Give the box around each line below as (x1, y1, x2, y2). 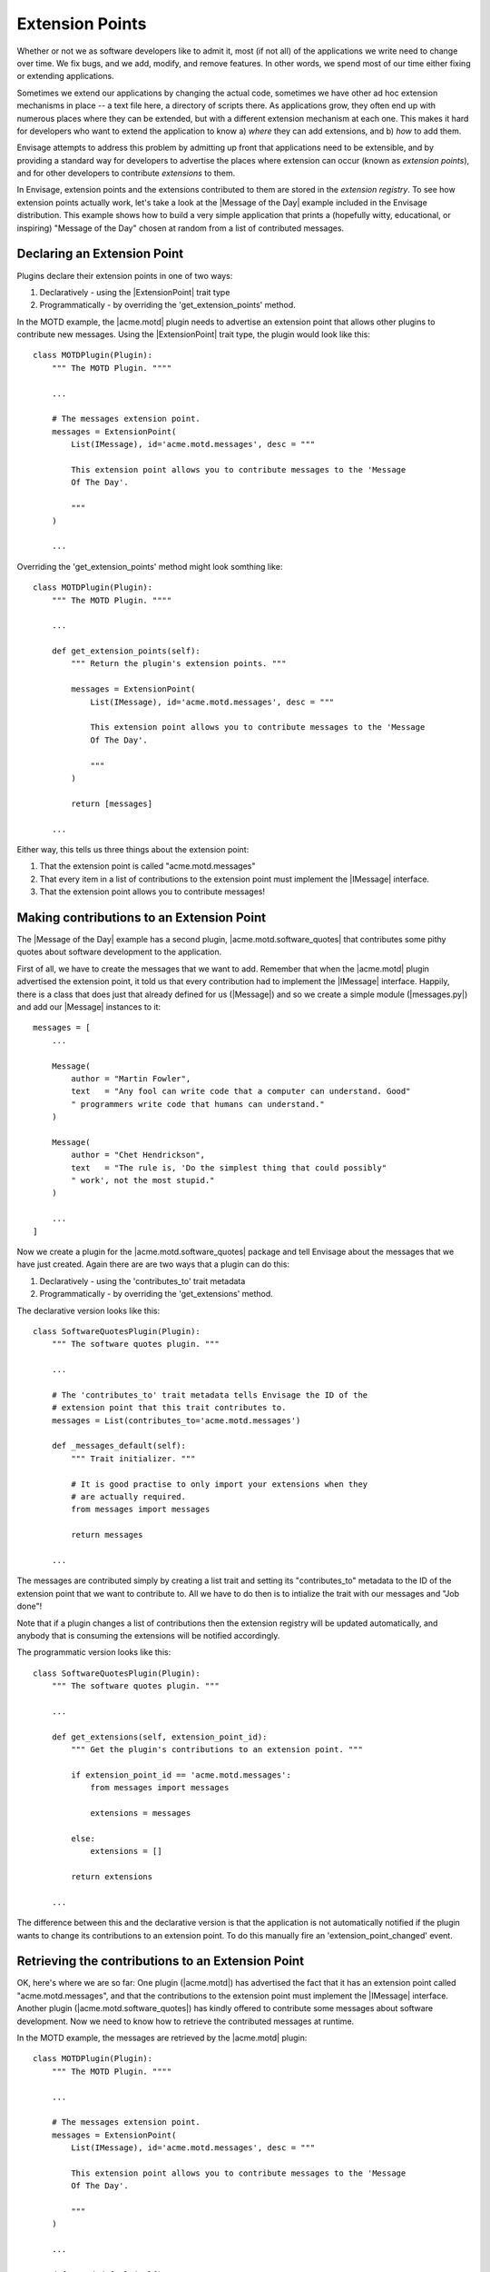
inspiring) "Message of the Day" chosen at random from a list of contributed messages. (16, 223, 345, 234)
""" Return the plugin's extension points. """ (71, 659, 287, 669)
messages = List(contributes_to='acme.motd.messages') (51, 1415, 301, 1426)
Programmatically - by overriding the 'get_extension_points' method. (39, 300, 296, 311)
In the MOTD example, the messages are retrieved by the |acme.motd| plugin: (16, 2032, 308, 2043)
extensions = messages (90, 1809, 191, 1819)
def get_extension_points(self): (51, 646, 201, 656)
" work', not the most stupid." (71, 1175, 215, 1186)
